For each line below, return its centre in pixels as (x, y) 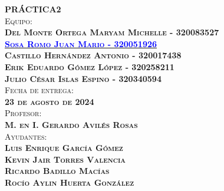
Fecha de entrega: (39, 90)
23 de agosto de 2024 (50, 101)
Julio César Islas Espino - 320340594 (83, 78)
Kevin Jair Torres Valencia (65, 159)
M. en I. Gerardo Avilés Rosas (71, 124)
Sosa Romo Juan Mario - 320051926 (81, 43)
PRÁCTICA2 (33, 9)
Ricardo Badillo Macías (57, 171)
